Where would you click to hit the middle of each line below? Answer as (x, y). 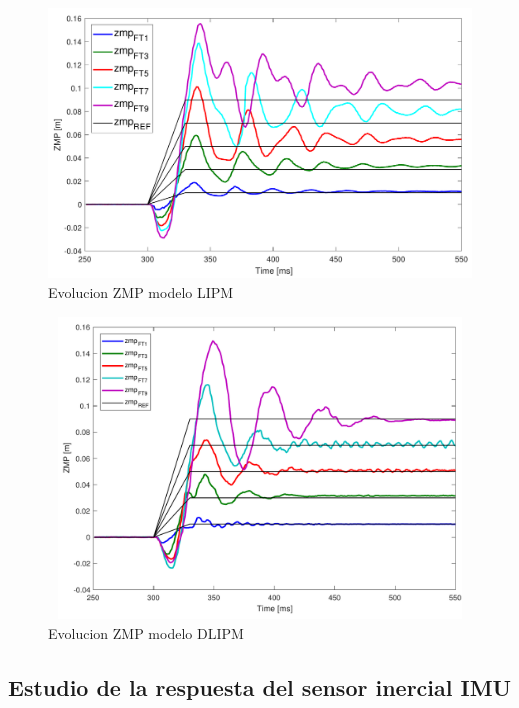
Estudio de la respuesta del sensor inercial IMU (260, 686)
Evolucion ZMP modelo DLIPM (146, 632)
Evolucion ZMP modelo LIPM (141, 291)
